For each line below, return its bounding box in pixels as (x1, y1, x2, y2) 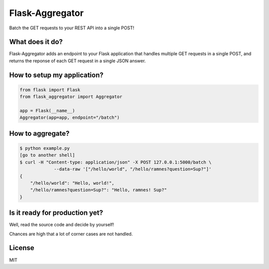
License (9, 244, 34, 252)
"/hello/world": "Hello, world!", (30, 180, 115, 186)
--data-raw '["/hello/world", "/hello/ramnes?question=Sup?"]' (54, 167, 212, 172)
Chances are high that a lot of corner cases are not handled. (9, 231, 133, 237)
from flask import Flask (19, 87, 81, 92)
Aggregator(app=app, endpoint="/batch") (19, 115, 120, 120)
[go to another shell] (19, 152, 75, 158)
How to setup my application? (9, 71, 104, 79)
